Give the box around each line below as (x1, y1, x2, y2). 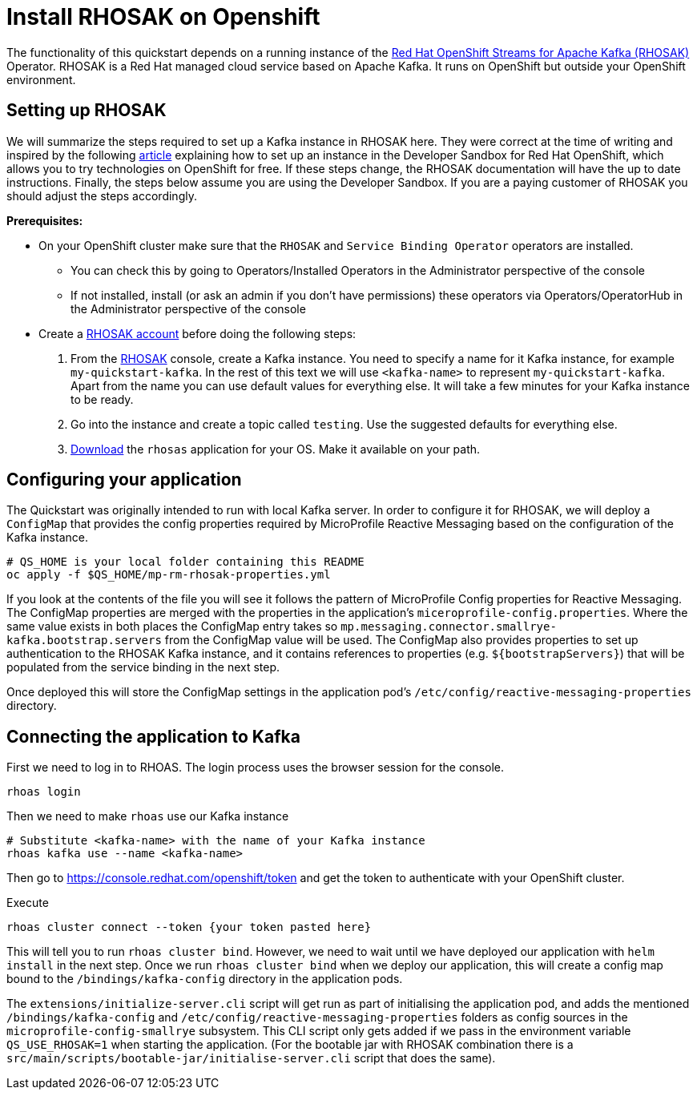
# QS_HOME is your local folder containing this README (6, 555, 365, 569)
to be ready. (71, 392, 134, 406)
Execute (6, 896, 49, 910)
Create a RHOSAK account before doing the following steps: (38, 326, 357, 340)
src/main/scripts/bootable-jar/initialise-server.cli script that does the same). (6, 1051, 496, 1066)
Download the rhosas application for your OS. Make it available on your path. (71, 441, 481, 456)
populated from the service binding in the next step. (6, 660, 280, 675)
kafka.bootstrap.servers (6, 634, 162, 647)
